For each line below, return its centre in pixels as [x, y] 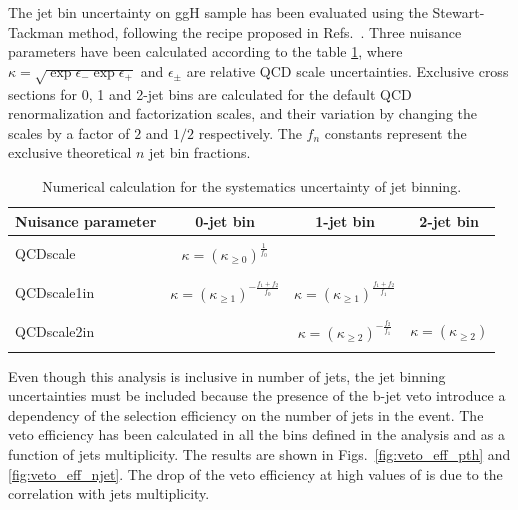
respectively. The [250, 132]
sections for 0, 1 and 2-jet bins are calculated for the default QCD [210, 93]
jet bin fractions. [200, 152]
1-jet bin [345, 220]
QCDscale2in [55, 330]
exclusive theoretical [70, 152]
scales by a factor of [69, 132]
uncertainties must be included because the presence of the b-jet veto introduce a [257, 395]
